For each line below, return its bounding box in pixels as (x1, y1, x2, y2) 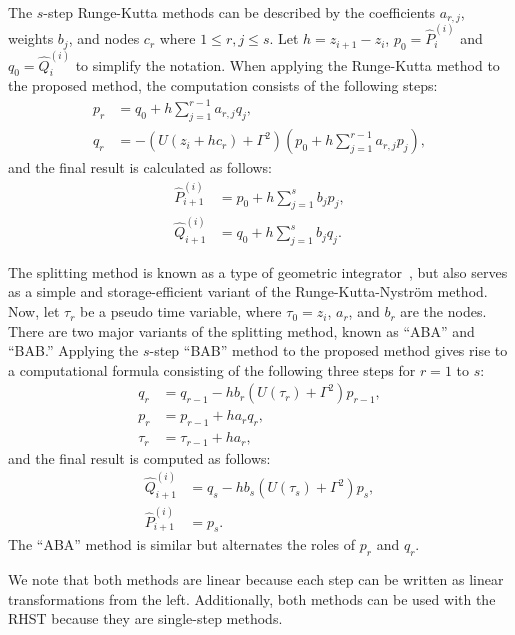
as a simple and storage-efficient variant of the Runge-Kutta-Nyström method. (8, 281, 488, 302)
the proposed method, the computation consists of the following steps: (8, 75, 438, 96)
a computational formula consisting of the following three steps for (8, 359, 416, 380)
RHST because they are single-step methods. (8, 608, 283, 629)
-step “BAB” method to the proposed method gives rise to (149, 340, 508, 361)
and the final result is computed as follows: (8, 447, 271, 468)
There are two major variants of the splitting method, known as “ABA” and (8, 320, 475, 341)
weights (8, 28, 54, 49)
